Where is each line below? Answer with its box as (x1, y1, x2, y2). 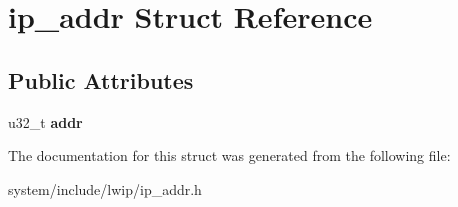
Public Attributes (8, 64, 194, 95)
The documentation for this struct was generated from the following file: (8, 145, 451, 166)
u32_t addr (8, 111, 83, 132)
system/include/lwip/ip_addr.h (8, 178, 202, 199)
